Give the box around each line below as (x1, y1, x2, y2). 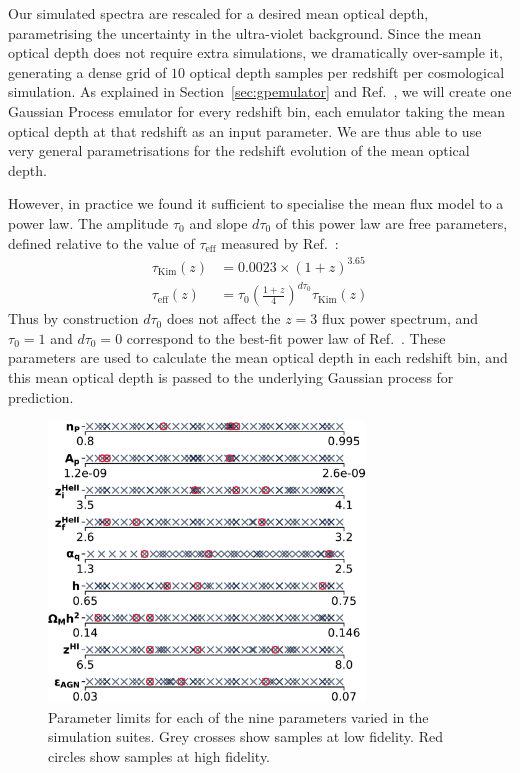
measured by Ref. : (221, 232, 339, 253)
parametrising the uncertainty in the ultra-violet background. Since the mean (8, 22, 482, 43)
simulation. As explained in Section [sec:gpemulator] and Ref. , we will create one (8, 81, 512, 102)
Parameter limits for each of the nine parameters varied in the (48, 706, 429, 727)
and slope (189, 212, 248, 233)
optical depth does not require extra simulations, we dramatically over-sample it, (8, 42, 503, 63)
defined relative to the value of (8, 232, 195, 253)
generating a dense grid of (8, 61, 167, 82)
